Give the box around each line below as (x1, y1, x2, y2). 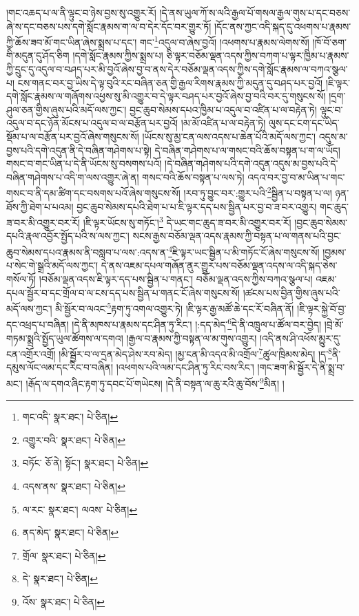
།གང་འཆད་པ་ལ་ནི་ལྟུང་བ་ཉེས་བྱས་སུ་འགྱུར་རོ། (6, 6, 156, 19)
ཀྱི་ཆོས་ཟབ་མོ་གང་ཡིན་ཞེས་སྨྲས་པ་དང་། (6, 34, 137, 49)
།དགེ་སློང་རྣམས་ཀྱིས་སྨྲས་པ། (72, 48, 163, 63)
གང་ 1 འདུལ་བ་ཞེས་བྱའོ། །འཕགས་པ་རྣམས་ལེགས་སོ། (139, 33, 309, 49)
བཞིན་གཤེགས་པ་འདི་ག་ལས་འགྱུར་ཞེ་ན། (6, 169, 139, 184)
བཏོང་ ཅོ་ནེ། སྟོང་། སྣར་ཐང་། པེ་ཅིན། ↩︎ (22, 456, 149, 470)
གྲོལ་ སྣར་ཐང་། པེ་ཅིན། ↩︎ (22, 548, 106, 562)
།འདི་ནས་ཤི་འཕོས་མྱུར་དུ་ (259, 330, 341, 345)
